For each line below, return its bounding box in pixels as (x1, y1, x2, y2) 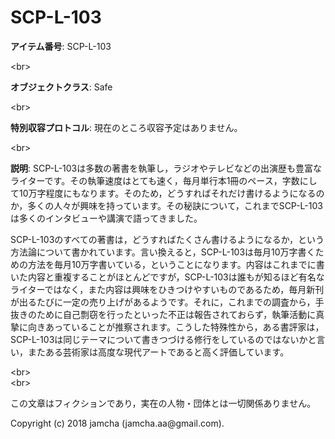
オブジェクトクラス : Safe (10, 81, 113, 93)
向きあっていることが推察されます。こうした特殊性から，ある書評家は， (27, 321, 325, 333)
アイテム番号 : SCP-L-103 (10, 40, 112, 52)
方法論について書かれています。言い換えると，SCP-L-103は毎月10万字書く (10, 246, 316, 258)
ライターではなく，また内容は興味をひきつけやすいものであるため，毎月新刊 (10, 283, 325, 295)
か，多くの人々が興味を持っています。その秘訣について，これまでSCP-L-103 (10, 199, 323, 211)
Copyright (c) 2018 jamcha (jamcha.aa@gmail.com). (10, 417, 225, 429)
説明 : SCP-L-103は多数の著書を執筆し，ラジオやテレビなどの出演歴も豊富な (10, 162, 322, 174)
